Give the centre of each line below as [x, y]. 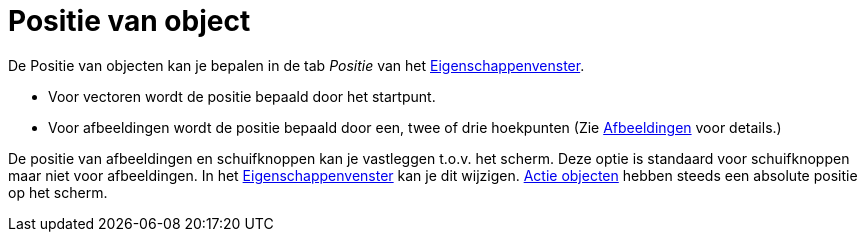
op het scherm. [58, 192]
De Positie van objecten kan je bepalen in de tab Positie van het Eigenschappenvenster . [296, 65]
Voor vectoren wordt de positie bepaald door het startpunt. [242, 96]
